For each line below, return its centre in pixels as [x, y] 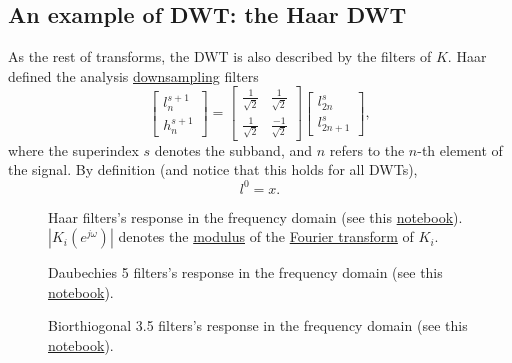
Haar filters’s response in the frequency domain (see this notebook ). [255, 216]
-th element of [460, 149]
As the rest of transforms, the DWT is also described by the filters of [220, 56]
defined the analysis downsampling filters [133, 75]
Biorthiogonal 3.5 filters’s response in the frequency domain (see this [258, 325]
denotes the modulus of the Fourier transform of [266, 236]
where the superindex [73, 149]
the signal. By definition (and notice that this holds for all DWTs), [213, 169]
